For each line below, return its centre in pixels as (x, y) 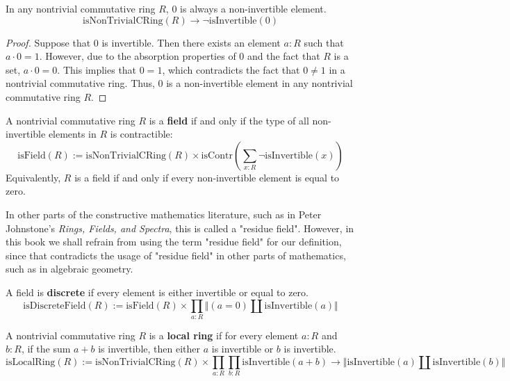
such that (324, 42)
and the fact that (283, 56)
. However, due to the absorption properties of (138, 56)
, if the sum (46, 349)
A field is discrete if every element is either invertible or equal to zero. (157, 292)
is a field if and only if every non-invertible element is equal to (207, 177)
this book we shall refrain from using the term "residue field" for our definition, (174, 242)
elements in (72, 134)
